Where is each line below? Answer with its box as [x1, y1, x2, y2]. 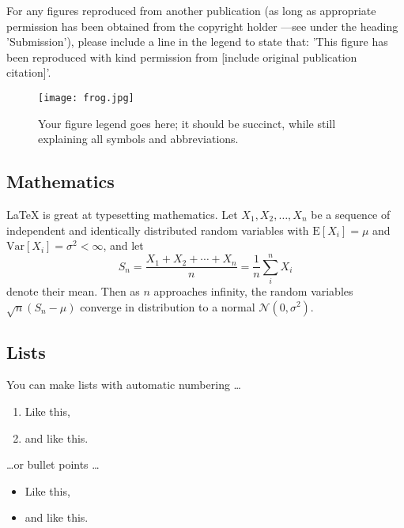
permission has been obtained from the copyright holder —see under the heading [6, 17, 398, 34]
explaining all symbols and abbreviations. [38, 130, 239, 147]
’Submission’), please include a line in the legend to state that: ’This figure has [6, 33, 388, 50]
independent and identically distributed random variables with [6, 221, 309, 238]
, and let [103, 237, 144, 254]
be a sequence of [311, 206, 391, 223]
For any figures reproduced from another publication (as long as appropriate [6, 2, 376, 18]
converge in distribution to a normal [80, 298, 255, 315]
